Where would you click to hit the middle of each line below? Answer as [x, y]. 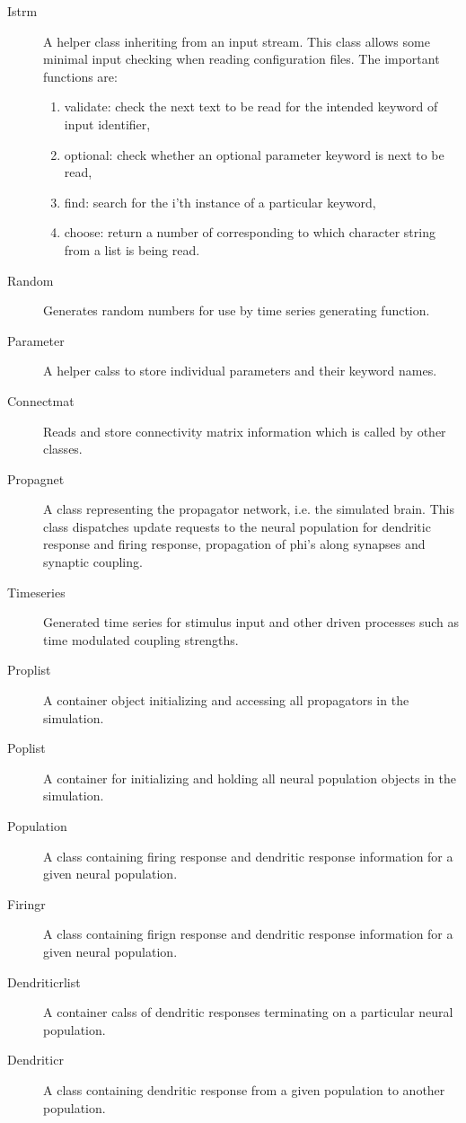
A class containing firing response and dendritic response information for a [248, 856]
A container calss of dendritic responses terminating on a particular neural [248, 1012]
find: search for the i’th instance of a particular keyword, [220, 202]
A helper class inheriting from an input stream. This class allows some [237, 41]
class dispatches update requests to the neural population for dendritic [237, 526]
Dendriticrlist [44, 982]
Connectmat [41, 400]
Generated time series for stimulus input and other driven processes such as [251, 622]
